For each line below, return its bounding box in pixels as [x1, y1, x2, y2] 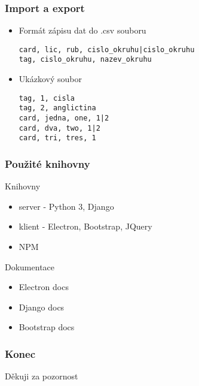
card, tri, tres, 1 [19, 134, 96, 143]
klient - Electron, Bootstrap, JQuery [19, 220, 152, 233]
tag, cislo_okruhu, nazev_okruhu [19, 55, 152, 64]
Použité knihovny [5, 156, 90, 171]
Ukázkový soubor [19, 73, 82, 85]
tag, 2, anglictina [19, 104, 96, 113]
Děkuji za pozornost [5, 370, 78, 382]
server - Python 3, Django [19, 200, 114, 212]
